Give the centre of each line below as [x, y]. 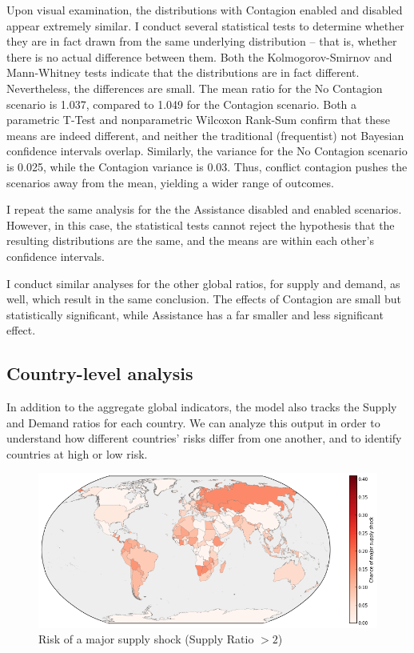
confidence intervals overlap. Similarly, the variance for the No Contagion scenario [207, 151]
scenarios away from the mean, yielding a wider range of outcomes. [170, 182]
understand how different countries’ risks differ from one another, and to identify [204, 438]
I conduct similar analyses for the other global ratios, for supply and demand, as [203, 283]
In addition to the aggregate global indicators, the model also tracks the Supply [202, 407]
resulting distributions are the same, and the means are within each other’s [190, 240]
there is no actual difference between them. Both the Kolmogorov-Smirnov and [199, 56]
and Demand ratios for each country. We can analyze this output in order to [193, 422]
